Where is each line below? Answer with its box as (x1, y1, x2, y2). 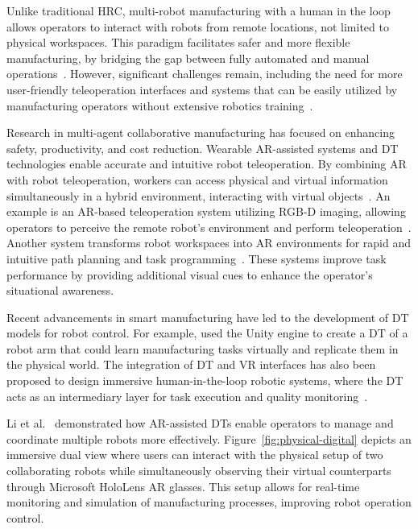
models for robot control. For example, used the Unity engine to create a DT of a (6, 324, 408, 341)
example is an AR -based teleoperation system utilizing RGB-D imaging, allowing (6, 203, 406, 220)
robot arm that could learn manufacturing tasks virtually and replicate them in (6, 340, 399, 357)
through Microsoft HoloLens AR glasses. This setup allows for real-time (6, 477, 360, 494)
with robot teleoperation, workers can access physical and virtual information (6, 171, 388, 188)
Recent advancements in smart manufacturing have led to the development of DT (6, 308, 409, 325)
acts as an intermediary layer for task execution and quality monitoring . (6, 387, 368, 404)
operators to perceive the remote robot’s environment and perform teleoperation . (6, 218, 412, 235)
